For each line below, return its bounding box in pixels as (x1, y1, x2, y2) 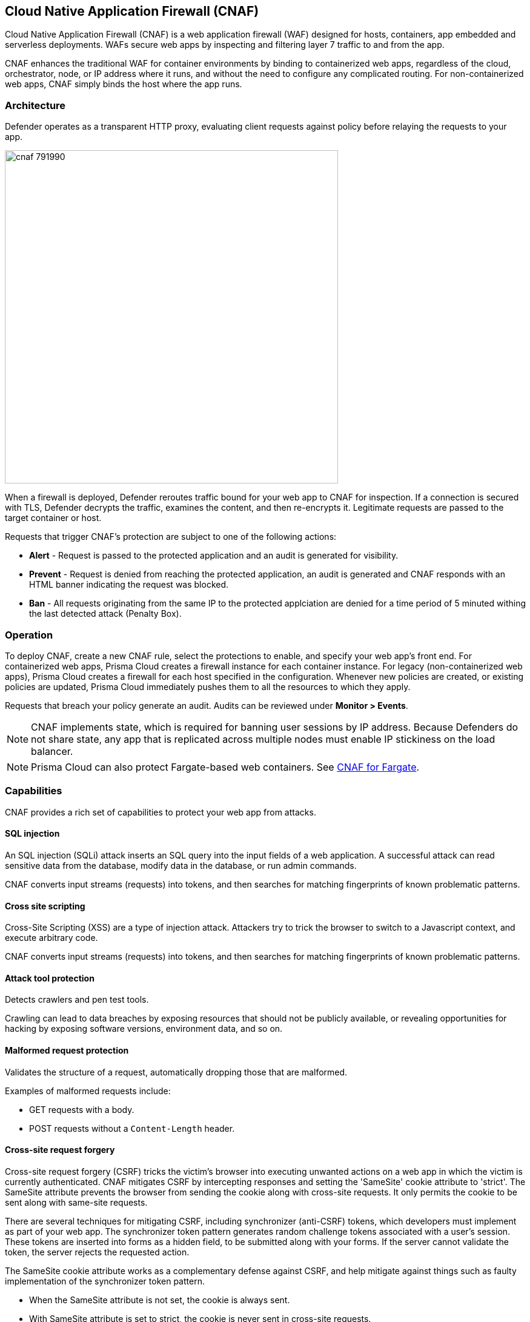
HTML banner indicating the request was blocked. (29, 579, 229, 590)
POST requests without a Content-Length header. (29, 1123, 235, 1134)
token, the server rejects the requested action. (5, 1246, 190, 1257)
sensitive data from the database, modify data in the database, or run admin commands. (5, 860, 357, 871)
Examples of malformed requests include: (5, 1085, 171, 1096)
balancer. (31, 745, 73, 757)
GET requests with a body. (29, 1104, 134, 1115)
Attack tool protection (5, 972, 94, 983)
